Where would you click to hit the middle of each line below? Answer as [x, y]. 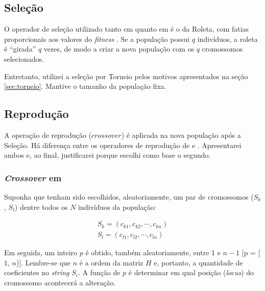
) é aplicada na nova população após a [181, 135]
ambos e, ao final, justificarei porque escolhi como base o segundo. [107, 155]
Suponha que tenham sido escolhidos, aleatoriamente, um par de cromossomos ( [129, 196]
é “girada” [20, 49]
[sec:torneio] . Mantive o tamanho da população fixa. [85, 86]
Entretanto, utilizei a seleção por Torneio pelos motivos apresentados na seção [126, 76]
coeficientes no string [37, 272]
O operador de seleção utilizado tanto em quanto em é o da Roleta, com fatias [127, 29]
